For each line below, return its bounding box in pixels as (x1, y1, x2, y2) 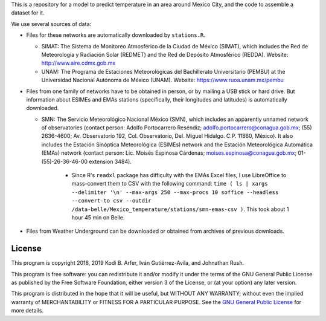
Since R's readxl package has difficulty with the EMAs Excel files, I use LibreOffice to (71, 172, 287, 179)
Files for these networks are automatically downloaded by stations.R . (26, 31, 205, 39)
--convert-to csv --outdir (71, 197, 152, 204)
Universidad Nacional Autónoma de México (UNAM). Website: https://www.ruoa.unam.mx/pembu (41, 76, 284, 84)
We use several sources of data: (11, 20, 92, 27)
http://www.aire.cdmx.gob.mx (41, 59, 116, 66)
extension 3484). (88, 158, 132, 165)
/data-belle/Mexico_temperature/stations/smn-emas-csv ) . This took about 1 (71, 206, 289, 213)
